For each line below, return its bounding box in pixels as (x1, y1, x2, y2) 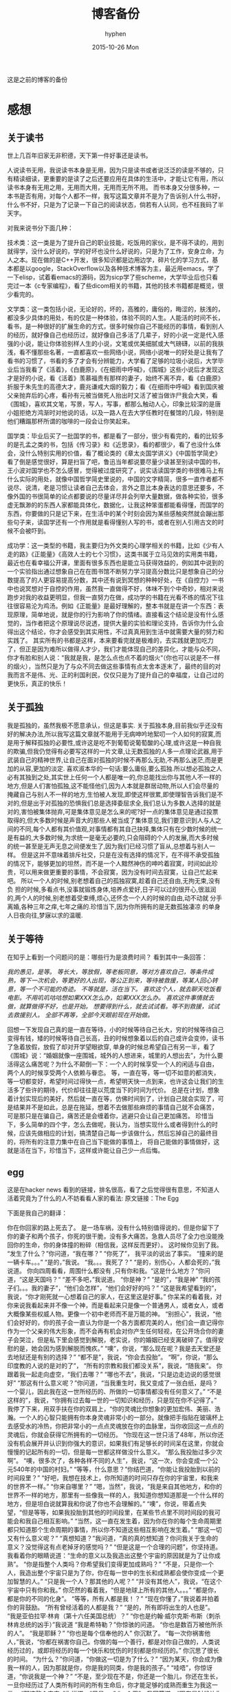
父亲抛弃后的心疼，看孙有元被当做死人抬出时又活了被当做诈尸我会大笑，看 (7, 391, 218, 399)
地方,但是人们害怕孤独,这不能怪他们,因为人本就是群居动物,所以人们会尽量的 (7, 781, 219, 790)
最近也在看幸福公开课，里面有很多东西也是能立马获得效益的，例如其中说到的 (7, 558, 224, 567)
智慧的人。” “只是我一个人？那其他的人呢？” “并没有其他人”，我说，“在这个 (12, 1577, 222, 1586)
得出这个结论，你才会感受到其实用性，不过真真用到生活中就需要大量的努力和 (7, 628, 224, 636)
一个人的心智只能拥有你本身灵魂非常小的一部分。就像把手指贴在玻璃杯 (19, 1413, 218, 1422)
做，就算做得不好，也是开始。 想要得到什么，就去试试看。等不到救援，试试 (7, 1002, 220, 1010)
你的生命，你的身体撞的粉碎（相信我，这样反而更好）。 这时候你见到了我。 (12, 1241, 223, 1249)
